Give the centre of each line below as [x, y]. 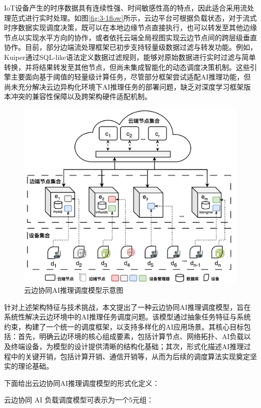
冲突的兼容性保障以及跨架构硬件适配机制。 [81, 96]
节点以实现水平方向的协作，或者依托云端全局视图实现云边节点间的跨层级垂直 [130, 37]
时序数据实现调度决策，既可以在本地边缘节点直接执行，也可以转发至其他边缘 [130, 27]
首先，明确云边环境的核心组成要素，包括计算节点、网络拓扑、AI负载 [131, 336]
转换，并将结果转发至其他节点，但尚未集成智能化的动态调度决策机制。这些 [127, 67]
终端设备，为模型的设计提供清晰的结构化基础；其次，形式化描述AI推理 [127, 346]
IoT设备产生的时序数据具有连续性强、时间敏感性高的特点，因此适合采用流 [126, 8]
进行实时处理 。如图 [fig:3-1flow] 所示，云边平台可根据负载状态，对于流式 [141, 17]
